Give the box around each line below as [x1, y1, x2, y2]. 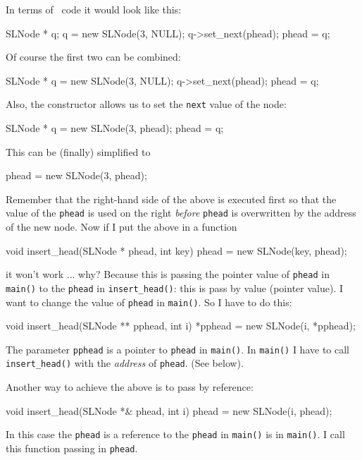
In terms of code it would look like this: [6, 2, 182, 16]
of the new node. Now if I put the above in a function [6, 219, 237, 234]
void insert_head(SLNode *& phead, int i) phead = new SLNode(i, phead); [6, 403, 332, 418]
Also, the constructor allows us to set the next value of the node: [6, 97, 287, 111]
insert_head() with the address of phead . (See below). [6, 356, 244, 370]
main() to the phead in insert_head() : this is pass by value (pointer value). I [6, 280, 343, 295]
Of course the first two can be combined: [6, 49, 181, 64]
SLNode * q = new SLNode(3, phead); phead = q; [6, 121, 224, 135]
